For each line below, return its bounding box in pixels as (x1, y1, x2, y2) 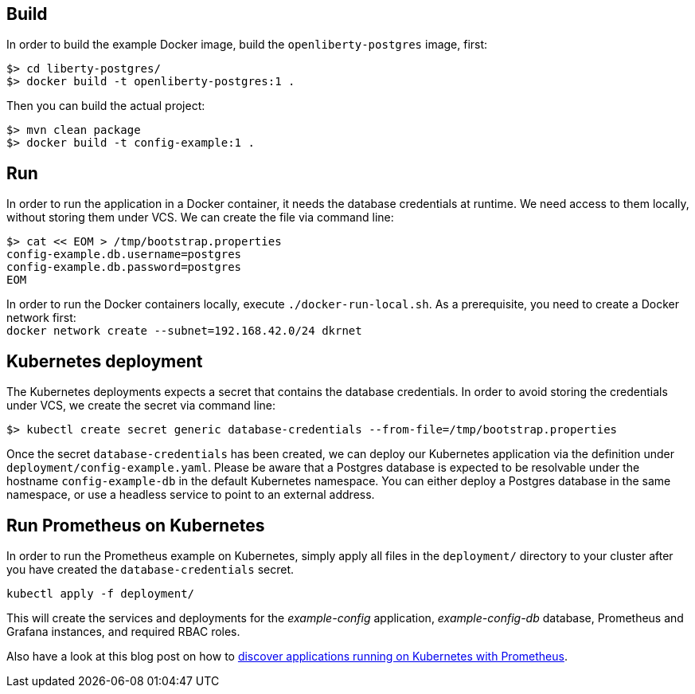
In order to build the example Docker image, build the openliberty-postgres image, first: (6, 37, 488, 52)
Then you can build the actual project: (6, 99, 205, 113)
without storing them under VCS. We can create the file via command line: (6, 210, 394, 225)
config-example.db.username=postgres (6, 248, 242, 261)
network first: (6, 311, 76, 325)
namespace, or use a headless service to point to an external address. (6, 488, 375, 502)
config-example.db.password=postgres (6, 261, 242, 274)
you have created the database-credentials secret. (6, 562, 294, 576)
